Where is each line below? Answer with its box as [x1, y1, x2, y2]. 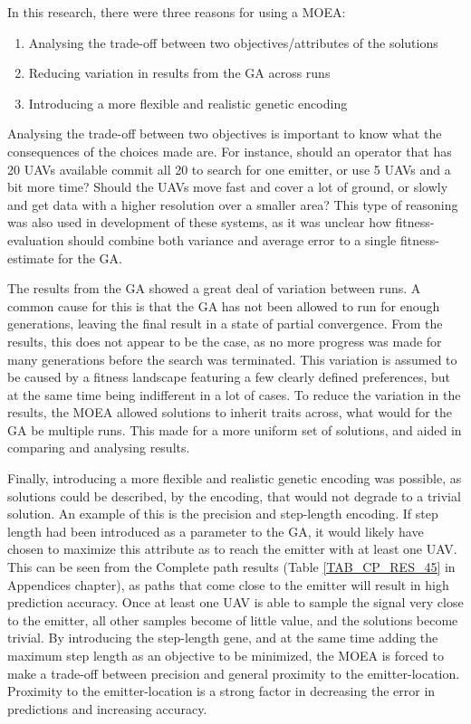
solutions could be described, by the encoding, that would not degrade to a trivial [7, 486, 461, 505]
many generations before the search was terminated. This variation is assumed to [7, 349, 457, 368]
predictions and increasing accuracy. [7, 699, 207, 718]
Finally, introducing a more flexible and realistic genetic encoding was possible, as [7, 469, 462, 488]
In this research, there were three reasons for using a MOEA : [7, 3, 346, 21]
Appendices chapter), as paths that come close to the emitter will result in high [7, 575, 449, 594]
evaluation [7, 230, 64, 249]
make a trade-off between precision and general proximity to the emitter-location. [7, 663, 460, 682]
